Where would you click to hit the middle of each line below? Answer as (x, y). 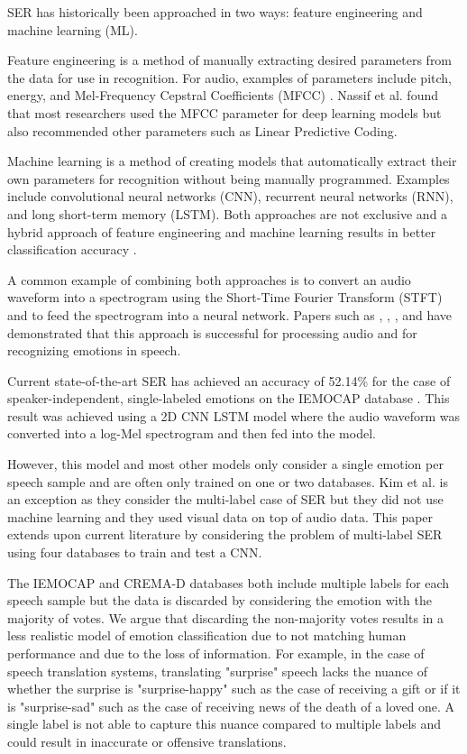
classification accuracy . (72, 249)
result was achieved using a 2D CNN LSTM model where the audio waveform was (234, 415)
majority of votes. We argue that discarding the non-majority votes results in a (225, 617)
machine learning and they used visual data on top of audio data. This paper (220, 516)
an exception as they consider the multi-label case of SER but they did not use (225, 499)
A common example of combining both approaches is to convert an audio (209, 279)
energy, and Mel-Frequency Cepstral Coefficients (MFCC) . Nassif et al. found (223, 95)
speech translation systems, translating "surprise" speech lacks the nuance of (217, 671)
